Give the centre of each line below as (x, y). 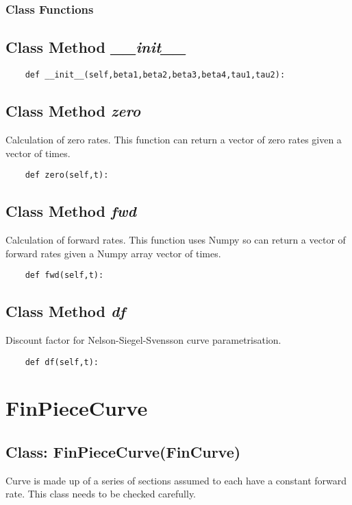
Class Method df (65, 311)
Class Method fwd (71, 211)
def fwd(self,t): (64, 275)
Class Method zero (73, 111)
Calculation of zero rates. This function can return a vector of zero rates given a (174, 139)
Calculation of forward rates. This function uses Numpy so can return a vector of (176, 239)
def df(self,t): (62, 362)
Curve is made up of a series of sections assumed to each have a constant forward (176, 480)
